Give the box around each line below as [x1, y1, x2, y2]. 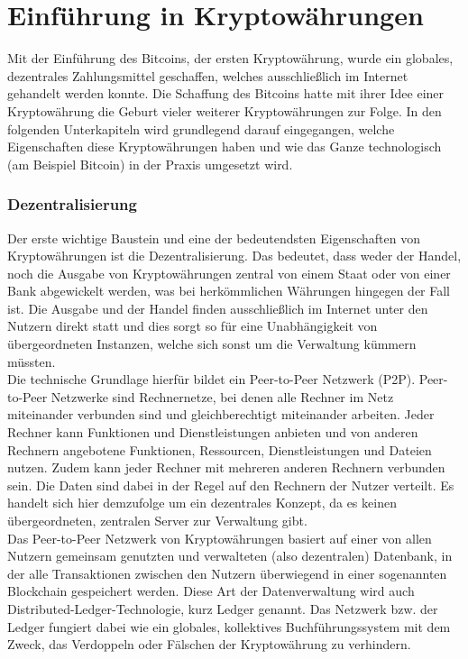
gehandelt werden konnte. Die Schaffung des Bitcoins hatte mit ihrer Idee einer [7, 84, 445, 103]
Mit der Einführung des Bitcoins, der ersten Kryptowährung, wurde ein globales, [7, 49, 454, 68]
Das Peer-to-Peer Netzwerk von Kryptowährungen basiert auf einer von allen [7, 528, 432, 547]
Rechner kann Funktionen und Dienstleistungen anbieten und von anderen [7, 423, 418, 442]
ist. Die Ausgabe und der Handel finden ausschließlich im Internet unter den [7, 298, 428, 317]
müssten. [7, 352, 56, 371]
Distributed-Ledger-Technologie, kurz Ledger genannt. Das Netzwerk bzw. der [7, 599, 438, 618]
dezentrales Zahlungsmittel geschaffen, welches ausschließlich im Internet [7, 66, 408, 85]
